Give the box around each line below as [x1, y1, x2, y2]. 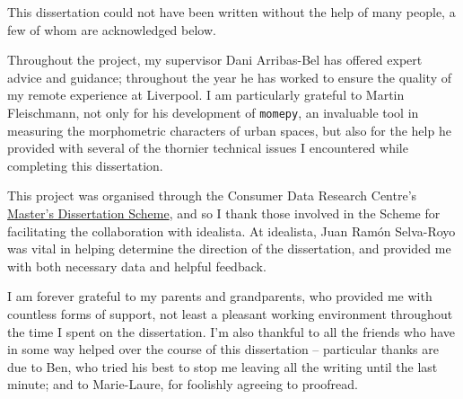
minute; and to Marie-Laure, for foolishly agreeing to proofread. [7, 375, 359, 394]
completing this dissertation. [7, 155, 163, 174]
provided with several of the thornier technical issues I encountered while [7, 138, 408, 157]
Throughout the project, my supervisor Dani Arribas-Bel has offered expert [7, 50, 423, 69]
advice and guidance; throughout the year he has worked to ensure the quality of [7, 67, 451, 86]
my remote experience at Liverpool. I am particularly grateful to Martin [7, 85, 405, 104]
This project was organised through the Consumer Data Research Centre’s [7, 186, 417, 205]
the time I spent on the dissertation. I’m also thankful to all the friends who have [7, 322, 456, 341]
